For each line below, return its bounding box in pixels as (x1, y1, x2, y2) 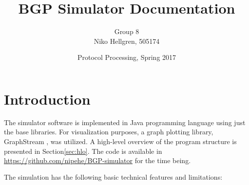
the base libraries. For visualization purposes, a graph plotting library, (4, 127, 213, 137)
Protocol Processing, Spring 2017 (77, 52, 176, 62)
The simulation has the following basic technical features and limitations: (4, 171, 223, 182)
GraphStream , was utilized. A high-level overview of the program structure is (4, 136, 237, 147)
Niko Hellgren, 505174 (94, 36, 160, 46)
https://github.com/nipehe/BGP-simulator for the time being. (4, 155, 191, 166)
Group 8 (114, 26, 139, 37)
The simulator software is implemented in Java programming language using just (4, 117, 246, 127)
